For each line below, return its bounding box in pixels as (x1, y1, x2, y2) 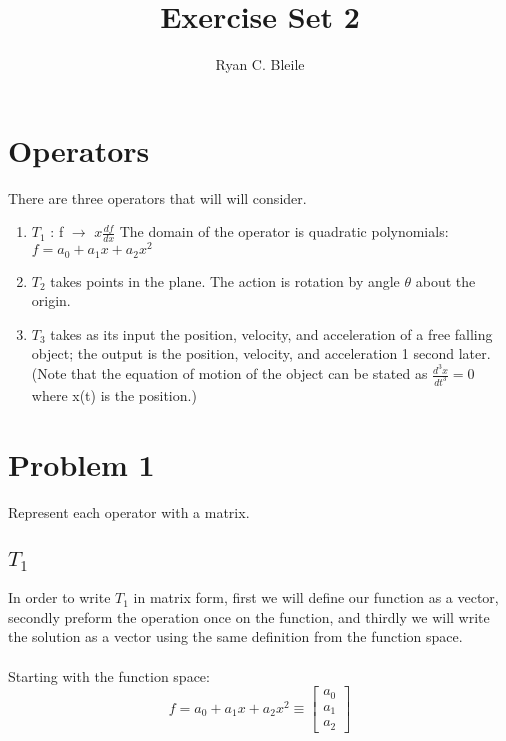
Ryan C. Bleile (215, 54, 305, 75)
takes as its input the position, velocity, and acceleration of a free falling (50, 323, 493, 344)
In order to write (8, 587, 111, 608)
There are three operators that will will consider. (8, 187, 307, 208)
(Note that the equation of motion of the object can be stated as (31, 363, 428, 384)
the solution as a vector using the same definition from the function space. (8, 626, 463, 647)
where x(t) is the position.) (31, 384, 197, 405)
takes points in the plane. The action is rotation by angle (50, 270, 400, 291)
